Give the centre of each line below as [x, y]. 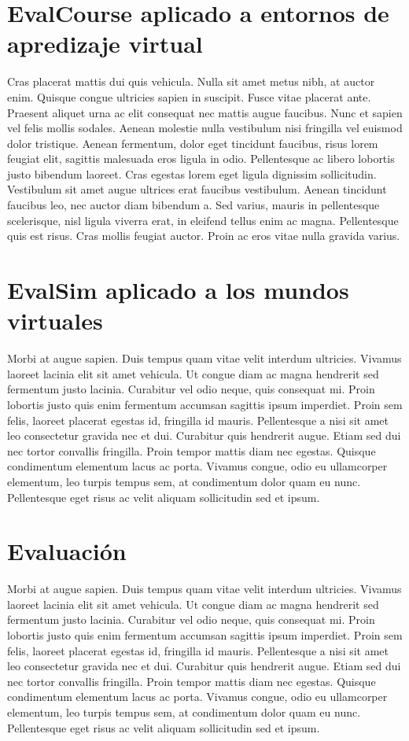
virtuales [55, 321]
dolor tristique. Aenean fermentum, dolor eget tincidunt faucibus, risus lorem [193, 143]
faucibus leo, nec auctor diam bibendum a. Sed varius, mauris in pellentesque [193, 205]
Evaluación [67, 551]
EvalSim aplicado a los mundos [178, 290]
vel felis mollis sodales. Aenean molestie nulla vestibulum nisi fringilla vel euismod [205, 128]
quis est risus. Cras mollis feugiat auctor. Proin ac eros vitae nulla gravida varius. [204, 236]
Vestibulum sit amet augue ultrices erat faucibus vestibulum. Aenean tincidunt [197, 189]
